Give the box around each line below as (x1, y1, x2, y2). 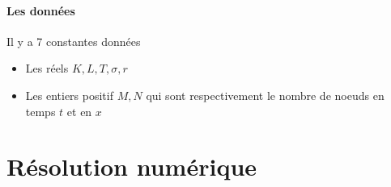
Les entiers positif (25, 86, 113, 103)
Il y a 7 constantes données (6, 32, 141, 49)
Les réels (25, 60, 69, 77)
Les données (6, 2, 75, 19)
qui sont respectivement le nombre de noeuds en (146, 86, 385, 103)
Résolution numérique (6, 150, 257, 183)
